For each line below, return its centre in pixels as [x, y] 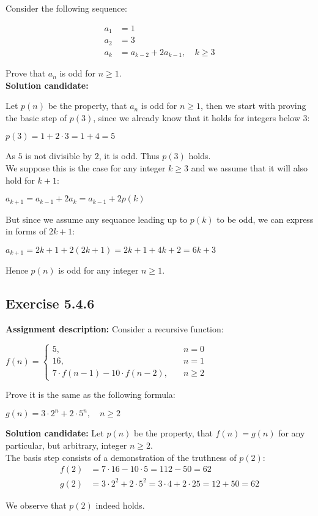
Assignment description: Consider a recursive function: [115, 329]
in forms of [26, 231]
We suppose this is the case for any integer [86, 168]
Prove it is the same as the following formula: [91, 394]
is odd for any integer [98, 270]
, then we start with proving [253, 106]
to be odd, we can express [265, 219]
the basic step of [36, 117]
